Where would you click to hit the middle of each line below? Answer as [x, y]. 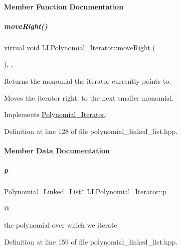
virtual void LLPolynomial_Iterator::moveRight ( [80, 47]
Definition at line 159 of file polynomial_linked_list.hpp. [91, 241]
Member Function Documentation [64, 6]
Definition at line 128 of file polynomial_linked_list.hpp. [91, 131]
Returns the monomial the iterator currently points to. [88, 80]
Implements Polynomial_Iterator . [55, 114]
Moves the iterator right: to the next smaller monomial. [89, 97]
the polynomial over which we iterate [61, 225]
